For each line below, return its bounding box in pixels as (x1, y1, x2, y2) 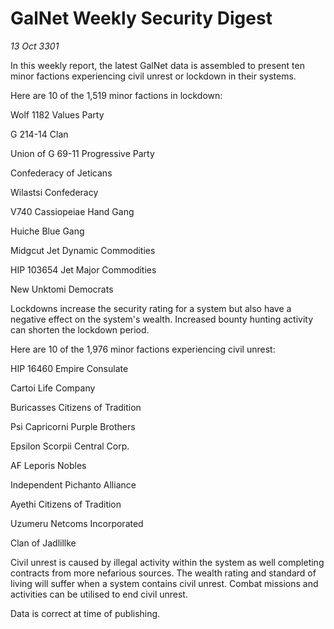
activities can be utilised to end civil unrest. (10, 588, 188, 600)
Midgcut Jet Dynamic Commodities (10, 244, 156, 256)
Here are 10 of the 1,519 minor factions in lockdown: (10, 89, 223, 101)
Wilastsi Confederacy (10, 186, 99, 198)
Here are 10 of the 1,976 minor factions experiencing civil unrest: (10, 343, 276, 355)
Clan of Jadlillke (10, 537, 77, 549)
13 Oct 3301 (10, 40, 60, 52)
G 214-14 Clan (10, 128, 69, 140)
